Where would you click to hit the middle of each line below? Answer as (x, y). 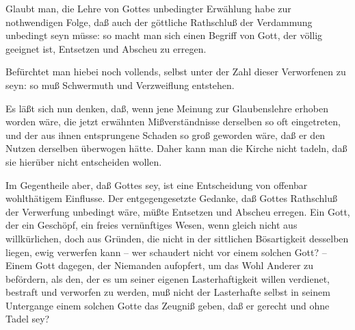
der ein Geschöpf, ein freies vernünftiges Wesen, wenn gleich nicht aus (152, 225)
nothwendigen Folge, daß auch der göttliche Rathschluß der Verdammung (159, 22)
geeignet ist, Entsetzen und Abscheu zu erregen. (106, 48)
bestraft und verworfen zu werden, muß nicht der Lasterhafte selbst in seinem (168, 292)
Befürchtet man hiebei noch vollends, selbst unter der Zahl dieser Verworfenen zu (176, 72)
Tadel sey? (28, 319)
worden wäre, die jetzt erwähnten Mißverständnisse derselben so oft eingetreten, (173, 122)
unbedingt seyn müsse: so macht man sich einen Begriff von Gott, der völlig (164, 35)
